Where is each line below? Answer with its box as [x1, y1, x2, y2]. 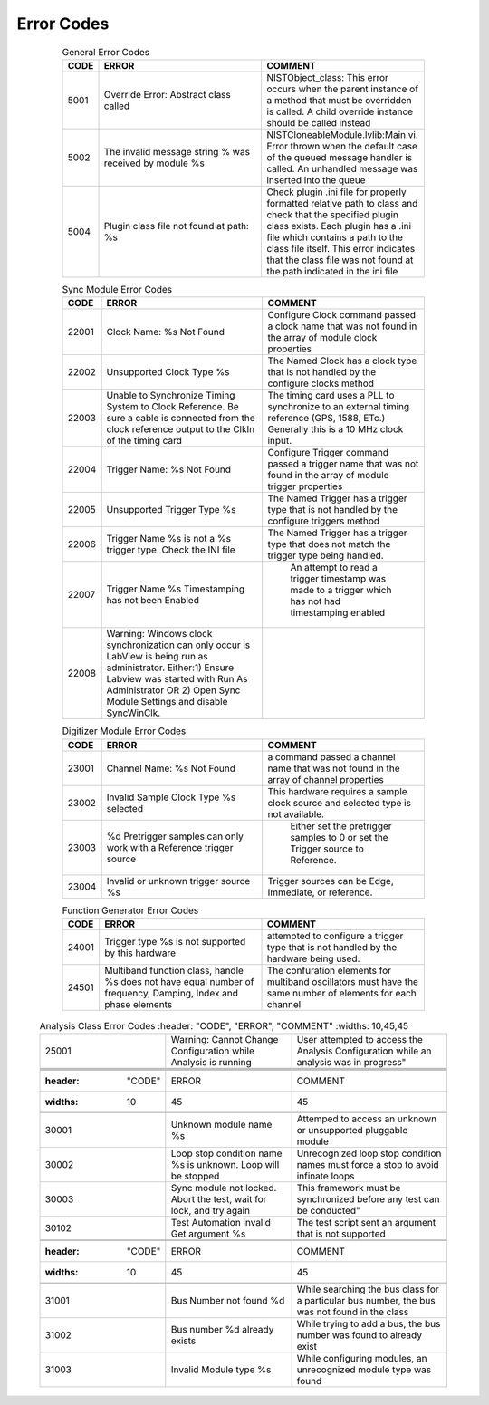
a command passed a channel [267, 750, 396, 763]
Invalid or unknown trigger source [106, 874, 251, 887]
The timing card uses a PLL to [267, 390, 395, 402]
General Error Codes [62, 45, 150, 58]
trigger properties [267, 480, 343, 493]
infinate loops [296, 1169, 355, 1182]
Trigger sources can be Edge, [267, 874, 394, 887]
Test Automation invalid [170, 1217, 272, 1229]
